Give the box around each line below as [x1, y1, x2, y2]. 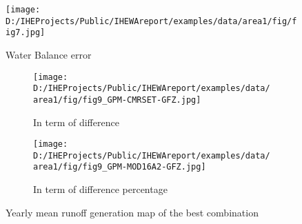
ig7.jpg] [6, 28, 46, 38]
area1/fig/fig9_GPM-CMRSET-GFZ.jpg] [33, 94, 201, 105]
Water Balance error [6, 47, 92, 61]
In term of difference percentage [33, 182, 168, 196]
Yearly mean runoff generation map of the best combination [6, 205, 259, 219]
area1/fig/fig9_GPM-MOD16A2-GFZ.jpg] [33, 162, 206, 172]
